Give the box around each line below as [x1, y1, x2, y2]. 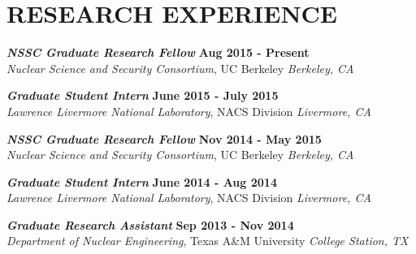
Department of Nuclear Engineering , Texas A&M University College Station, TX [6, 232, 409, 249]
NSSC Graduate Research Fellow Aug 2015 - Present [6, 44, 310, 61]
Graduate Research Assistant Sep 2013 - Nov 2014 [6, 216, 294, 233]
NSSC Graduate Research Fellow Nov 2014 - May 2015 [6, 130, 322, 147]
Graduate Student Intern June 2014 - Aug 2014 [6, 173, 277, 190]
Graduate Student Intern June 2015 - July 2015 [6, 87, 279, 104]
